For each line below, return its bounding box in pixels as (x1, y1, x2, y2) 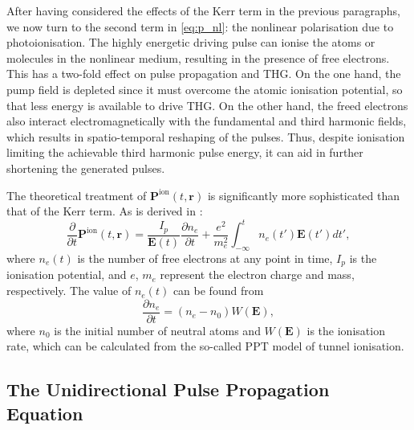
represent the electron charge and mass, (160, 266, 355, 283)
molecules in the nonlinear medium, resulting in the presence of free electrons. (6, 49, 390, 66)
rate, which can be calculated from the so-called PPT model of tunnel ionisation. (6, 338, 404, 354)
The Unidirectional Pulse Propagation (6, 377, 330, 402)
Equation (6, 400, 83, 425)
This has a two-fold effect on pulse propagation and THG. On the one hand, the (6, 65, 401, 82)
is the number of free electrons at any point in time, (77, 250, 333, 267)
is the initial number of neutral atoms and (54, 321, 261, 338)
